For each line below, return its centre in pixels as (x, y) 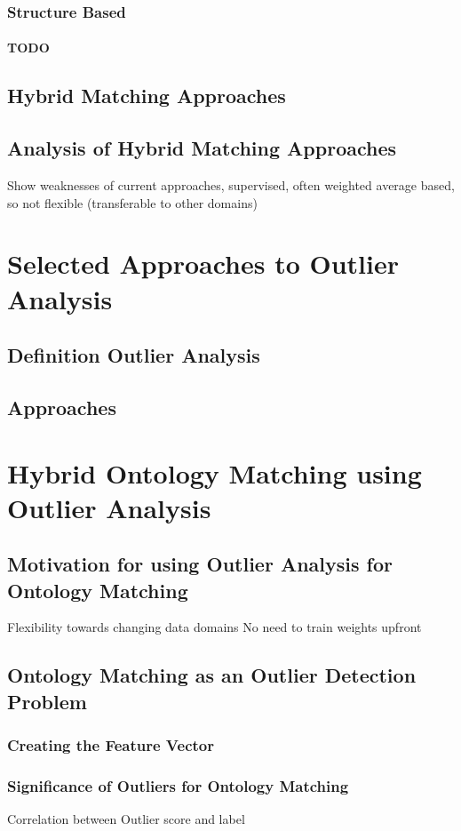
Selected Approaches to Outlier (203, 264)
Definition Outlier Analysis (134, 355)
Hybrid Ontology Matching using (215, 472)
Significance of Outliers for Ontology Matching (178, 786)
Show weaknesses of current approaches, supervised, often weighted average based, (231, 185)
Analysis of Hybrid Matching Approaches (202, 148)
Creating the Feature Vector (111, 745)
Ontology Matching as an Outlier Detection (212, 675)
